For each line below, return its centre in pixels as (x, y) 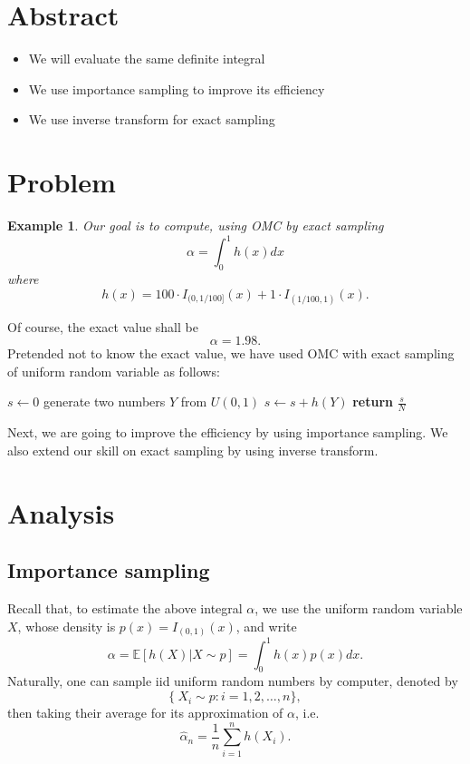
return (373, 402)
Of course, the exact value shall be (103, 326)
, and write (266, 626)
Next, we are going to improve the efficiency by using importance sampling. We (228, 432)
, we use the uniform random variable (359, 608)
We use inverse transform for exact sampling (152, 119)
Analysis (61, 512)
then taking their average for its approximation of (145, 713)
